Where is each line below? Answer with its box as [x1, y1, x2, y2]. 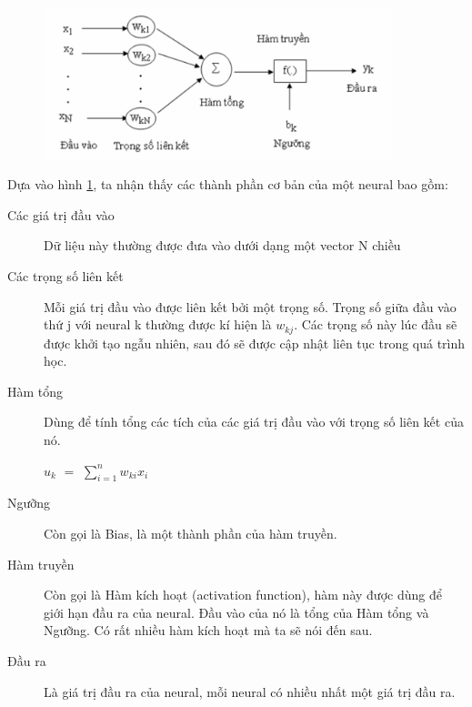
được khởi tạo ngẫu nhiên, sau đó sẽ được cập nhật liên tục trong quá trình [44, 333, 466, 352]
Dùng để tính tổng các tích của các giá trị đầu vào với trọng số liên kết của [44, 412, 464, 431]
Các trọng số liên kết [7, 267, 124, 286]
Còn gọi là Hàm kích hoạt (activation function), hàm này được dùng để [44, 585, 442, 604]
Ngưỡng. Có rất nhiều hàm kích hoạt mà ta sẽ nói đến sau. [44, 621, 373, 640]
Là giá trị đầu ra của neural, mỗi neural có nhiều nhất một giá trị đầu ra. [44, 682, 456, 701]
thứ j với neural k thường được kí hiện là [44, 315, 272, 334]
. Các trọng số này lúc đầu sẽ [294, 315, 457, 334]
